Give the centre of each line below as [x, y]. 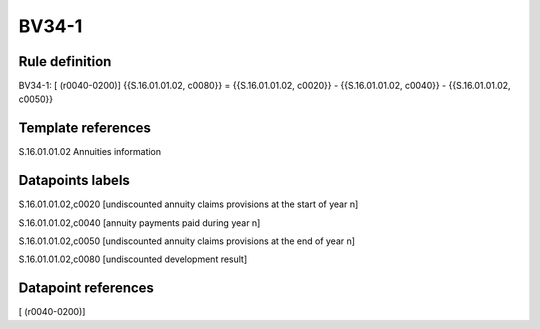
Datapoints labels [74, 180]
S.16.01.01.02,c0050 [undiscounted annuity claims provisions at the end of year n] [186, 241]
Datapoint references [86, 288]
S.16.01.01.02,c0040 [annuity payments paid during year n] [139, 222]
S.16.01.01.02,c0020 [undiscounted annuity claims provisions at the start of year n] [188, 204]
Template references [85, 128]
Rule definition [65, 61]
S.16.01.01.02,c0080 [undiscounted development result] [133, 259]
